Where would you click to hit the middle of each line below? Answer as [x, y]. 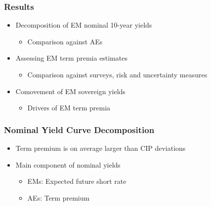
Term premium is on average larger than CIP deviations [101, 148]
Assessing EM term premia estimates [72, 58]
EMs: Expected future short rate [77, 181]
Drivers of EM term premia [69, 108]
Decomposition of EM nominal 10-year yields [84, 25]
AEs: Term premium [59, 197]
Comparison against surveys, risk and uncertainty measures [117, 74]
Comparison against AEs [65, 41]
